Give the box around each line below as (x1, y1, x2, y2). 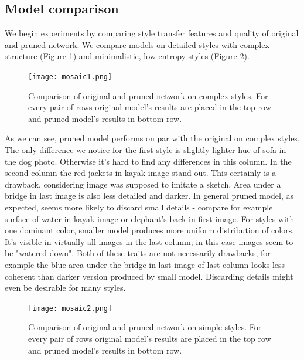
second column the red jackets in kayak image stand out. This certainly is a (5, 167, 276, 179)
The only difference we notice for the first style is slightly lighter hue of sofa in (5, 144, 286, 156)
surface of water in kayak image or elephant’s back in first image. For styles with (5, 212, 295, 225)
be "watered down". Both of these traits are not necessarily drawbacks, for (5, 247, 271, 259)
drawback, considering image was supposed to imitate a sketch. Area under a (5, 178, 281, 190)
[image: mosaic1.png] (28, 72, 112, 81)
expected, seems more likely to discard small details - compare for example (5, 201, 273, 213)
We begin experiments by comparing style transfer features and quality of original (5, 27, 299, 39)
